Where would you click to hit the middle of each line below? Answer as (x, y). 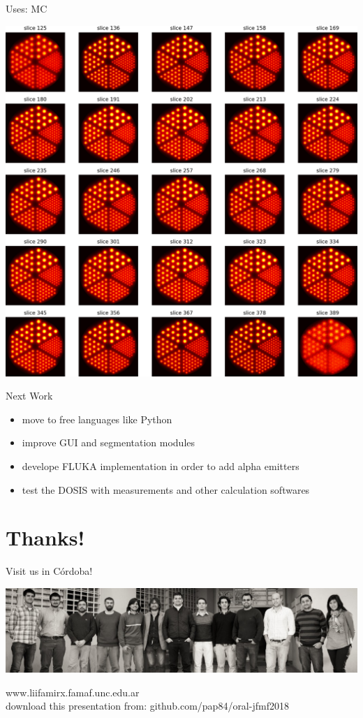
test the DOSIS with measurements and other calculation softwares (166, 489)
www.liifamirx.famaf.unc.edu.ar (73, 692)
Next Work (29, 396)
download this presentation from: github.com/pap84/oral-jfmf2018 (147, 706)
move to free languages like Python (97, 419)
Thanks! (45, 537)
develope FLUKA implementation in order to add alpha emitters (161, 466)
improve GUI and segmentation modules (109, 442)
